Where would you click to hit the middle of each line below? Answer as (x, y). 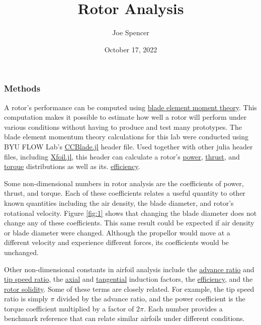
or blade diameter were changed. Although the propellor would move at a (117, 232)
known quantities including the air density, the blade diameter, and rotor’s (119, 202)
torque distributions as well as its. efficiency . (72, 166)
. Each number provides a (183, 308)
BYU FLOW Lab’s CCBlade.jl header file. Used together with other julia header (128, 146)
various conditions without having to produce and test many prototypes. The (123, 127)
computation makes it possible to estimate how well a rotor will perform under (125, 117)
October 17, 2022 (131, 49)
